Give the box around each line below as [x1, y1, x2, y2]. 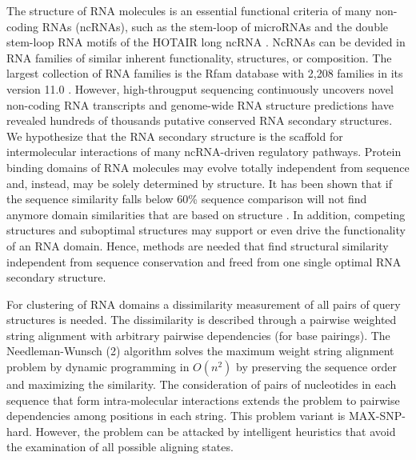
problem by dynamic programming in [6, 358, 190, 375]
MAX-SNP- [348, 407, 406, 424]
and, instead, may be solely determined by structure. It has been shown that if [6, 174, 392, 191]
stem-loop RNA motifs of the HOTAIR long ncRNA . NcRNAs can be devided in [6, 34, 406, 50]
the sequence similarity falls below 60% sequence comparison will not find [6, 190, 367, 207]
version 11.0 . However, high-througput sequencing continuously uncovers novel [6, 80, 394, 97]
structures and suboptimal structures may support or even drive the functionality [6, 222, 406, 238]
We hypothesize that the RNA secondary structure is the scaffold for [6, 127, 343, 144]
